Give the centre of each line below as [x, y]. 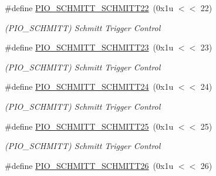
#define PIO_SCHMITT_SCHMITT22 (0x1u [89, 8]
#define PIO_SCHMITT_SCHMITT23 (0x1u [89, 47]
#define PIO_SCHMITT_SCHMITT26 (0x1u [89, 165]
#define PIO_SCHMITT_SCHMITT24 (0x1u [89, 87]
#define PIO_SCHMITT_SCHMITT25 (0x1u [89, 126]
